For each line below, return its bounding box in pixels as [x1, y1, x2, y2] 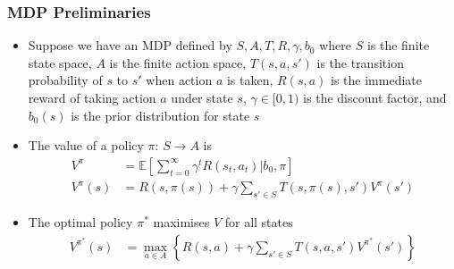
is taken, [226, 71, 273, 89]
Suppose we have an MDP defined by [28, 36, 232, 55]
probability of [28, 71, 103, 89]
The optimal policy [28, 213, 133, 231]
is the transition [316, 53, 404, 71]
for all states [224, 213, 293, 231]
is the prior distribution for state [71, 105, 250, 124]
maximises [153, 213, 210, 231]
